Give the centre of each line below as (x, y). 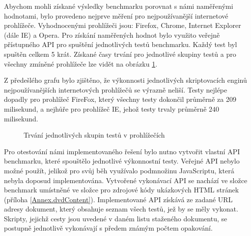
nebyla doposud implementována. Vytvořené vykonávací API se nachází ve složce (126, 180)
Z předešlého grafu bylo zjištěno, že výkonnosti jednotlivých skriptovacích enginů (125, 80)
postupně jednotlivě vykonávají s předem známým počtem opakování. (108, 228)
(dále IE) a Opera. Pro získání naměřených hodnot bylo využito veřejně (112, 35)
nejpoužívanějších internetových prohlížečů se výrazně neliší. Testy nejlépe (116, 89)
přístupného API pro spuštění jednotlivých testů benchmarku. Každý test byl (121, 44)
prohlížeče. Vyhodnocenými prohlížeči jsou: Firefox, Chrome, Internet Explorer (123, 25)
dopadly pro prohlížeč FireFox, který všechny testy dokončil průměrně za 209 (120, 99)
